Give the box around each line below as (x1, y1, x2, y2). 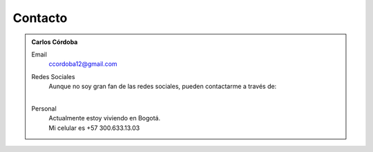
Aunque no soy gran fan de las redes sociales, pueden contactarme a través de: (48, 83, 277, 91)
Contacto (12, 10, 68, 25)
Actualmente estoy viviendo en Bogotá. (48, 114, 161, 122)
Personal (31, 104, 57, 113)
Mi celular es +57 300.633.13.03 (48, 124, 140, 132)
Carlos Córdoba (31, 38, 78, 46)
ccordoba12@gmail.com (48, 60, 117, 68)
